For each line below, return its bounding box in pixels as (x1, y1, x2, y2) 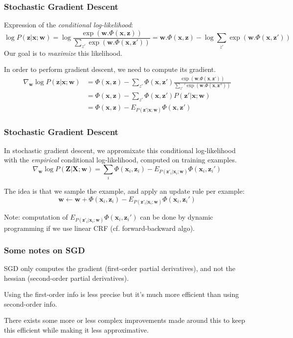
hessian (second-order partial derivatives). (4, 272, 129, 283)
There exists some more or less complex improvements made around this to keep (4, 315, 245, 325)
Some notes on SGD (4, 244, 85, 256)
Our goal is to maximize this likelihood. (4, 47, 122, 58)
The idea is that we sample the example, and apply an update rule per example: (4, 186, 245, 196)
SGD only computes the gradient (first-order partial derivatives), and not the (4, 263, 235, 273)
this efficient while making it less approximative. (4, 324, 149, 335)
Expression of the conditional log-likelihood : (4, 20, 133, 30)
